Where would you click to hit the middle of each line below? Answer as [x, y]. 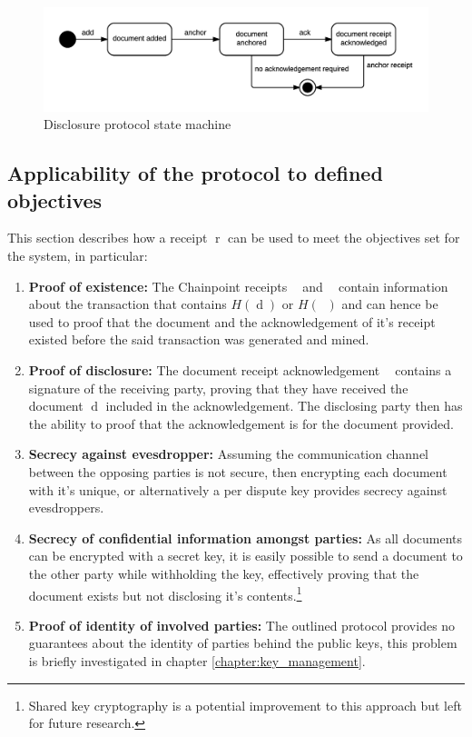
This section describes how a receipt [108, 238]
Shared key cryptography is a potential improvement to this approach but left [245, 705]
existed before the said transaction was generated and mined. [199, 339]
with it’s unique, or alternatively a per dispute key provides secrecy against [238, 489]
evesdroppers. [66, 508]
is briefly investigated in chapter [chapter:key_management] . [197, 661]
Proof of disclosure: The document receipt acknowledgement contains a [240, 370]
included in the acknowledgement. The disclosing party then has [284, 406]
